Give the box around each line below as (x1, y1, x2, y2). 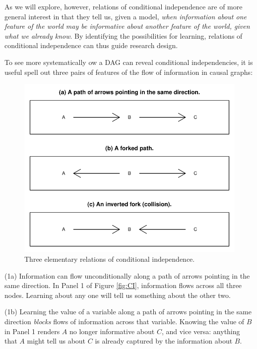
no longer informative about (69, 326, 155, 336)
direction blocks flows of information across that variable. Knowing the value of (4, 316, 245, 326)
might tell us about (27, 336, 86, 346)
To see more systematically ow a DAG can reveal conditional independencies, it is (4, 57, 253, 67)
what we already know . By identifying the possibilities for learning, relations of (4, 30, 243, 41)
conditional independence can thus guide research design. (4, 40, 178, 51)
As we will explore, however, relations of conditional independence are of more (4, 1, 243, 11)
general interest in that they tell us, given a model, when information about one (4, 11, 247, 21)
